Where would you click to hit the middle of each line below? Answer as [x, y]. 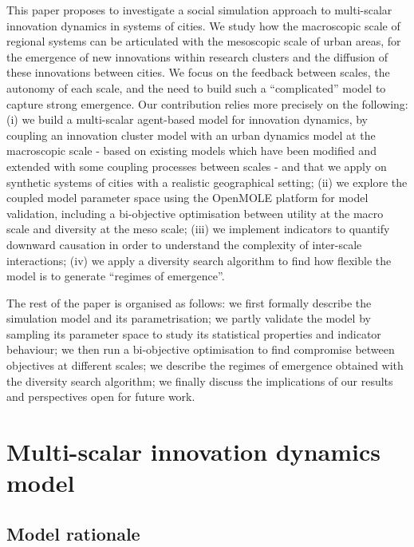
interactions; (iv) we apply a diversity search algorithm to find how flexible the [199, 260]
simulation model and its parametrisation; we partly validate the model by [189, 318]
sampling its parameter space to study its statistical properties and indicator [194, 333]
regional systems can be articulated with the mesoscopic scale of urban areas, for [204, 41]
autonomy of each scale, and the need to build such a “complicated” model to [196, 87]
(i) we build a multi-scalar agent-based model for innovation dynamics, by [187, 119]
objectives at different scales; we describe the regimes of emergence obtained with [205, 365]
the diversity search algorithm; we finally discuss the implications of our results [200, 381]
